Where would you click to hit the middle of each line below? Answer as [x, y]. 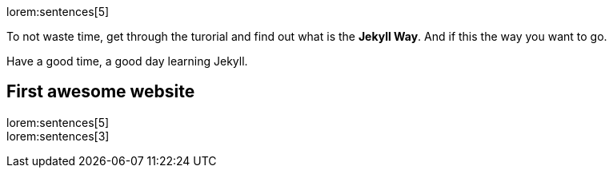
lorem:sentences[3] [58, 136]
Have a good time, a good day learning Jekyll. [127, 61]
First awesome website [101, 92]
